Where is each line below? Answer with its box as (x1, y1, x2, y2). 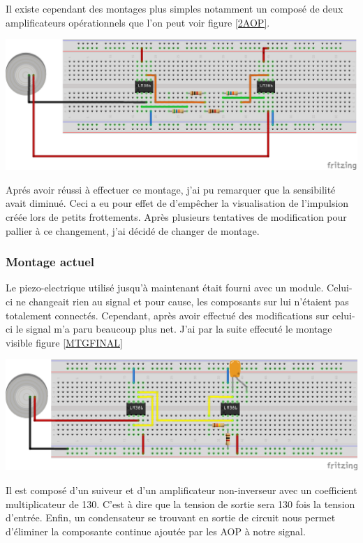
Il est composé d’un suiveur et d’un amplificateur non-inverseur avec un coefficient (6, 482, 357, 497)
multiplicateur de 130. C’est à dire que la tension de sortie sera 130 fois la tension (6, 496, 355, 511)
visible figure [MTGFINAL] (6, 335, 123, 349)
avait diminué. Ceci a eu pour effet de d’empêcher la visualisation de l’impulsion (6, 196, 349, 210)
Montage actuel (6, 253, 95, 270)
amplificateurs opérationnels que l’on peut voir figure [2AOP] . (6, 15, 270, 29)
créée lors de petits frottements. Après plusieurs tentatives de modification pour (6, 210, 347, 224)
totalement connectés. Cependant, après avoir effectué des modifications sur (6, 307, 329, 322)
